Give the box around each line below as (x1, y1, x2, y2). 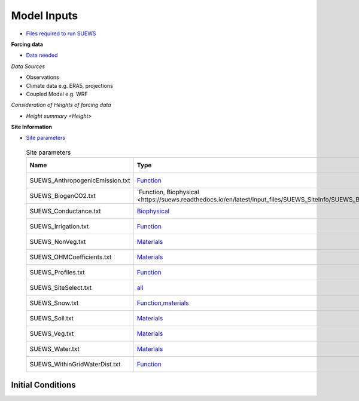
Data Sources (11, 63, 45, 70)
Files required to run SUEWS (26, 30, 96, 37)
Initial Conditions (11, 379, 76, 390)
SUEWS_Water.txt (29, 345, 80, 353)
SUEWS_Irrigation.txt (29, 222, 89, 231)
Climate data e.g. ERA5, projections (26, 82, 113, 89)
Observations (26, 74, 60, 81)
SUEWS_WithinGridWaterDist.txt (29, 360, 121, 369)
